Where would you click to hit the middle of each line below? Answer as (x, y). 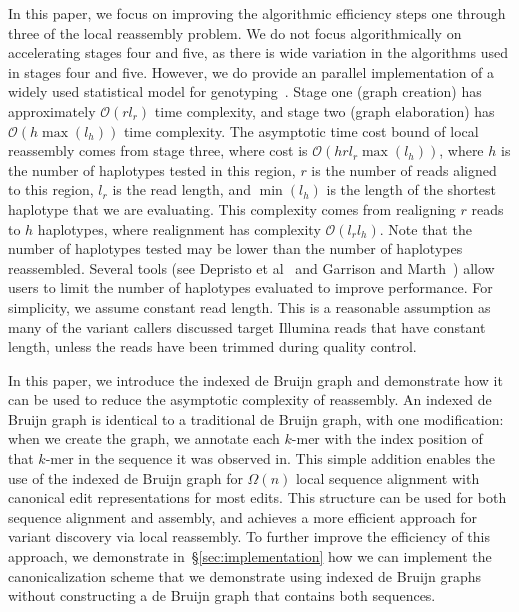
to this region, (51, 189)
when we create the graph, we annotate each (144, 438)
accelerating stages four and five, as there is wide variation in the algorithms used (258, 52)
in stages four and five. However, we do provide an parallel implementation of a (251, 71)
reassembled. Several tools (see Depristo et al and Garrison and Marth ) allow (251, 267)
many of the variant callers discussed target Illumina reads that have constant (247, 326)
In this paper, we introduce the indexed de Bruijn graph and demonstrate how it (255, 379)
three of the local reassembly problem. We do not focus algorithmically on (235, 32)
